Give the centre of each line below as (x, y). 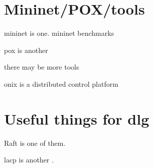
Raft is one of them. (35, 143)
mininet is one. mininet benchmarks (59, 33)
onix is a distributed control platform (61, 83)
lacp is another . (29, 160)
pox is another (26, 50)
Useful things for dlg (77, 118)
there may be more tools (42, 67)
